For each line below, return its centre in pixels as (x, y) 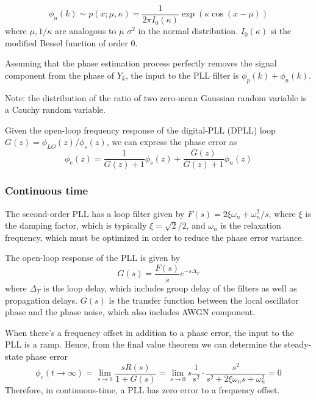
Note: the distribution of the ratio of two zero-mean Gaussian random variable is (156, 97)
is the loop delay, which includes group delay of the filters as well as (170, 287)
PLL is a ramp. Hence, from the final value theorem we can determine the (143, 344)
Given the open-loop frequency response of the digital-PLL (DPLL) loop (140, 130)
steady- (298, 344)
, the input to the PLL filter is (182, 75)
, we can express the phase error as (172, 142)
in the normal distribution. (188, 31)
